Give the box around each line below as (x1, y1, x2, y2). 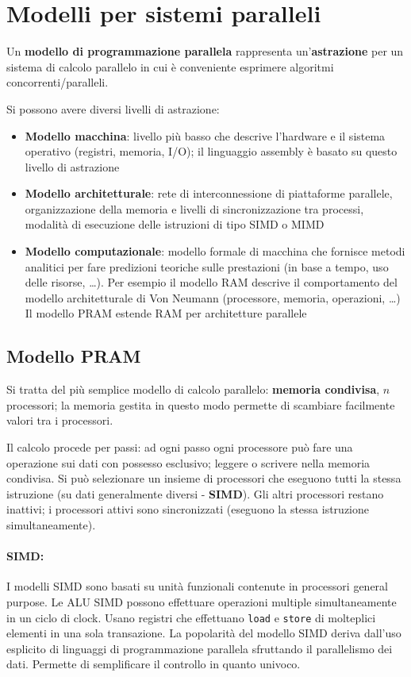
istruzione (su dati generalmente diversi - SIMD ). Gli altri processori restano (6, 485, 384, 502)
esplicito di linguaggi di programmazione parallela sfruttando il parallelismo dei (6, 640, 393, 656)
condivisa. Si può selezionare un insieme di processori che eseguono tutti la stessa (6, 470, 401, 487)
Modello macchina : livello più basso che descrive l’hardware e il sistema (25, 127, 386, 144)
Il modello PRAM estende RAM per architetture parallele (25, 305, 307, 321)
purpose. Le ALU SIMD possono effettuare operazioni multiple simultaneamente (6, 593, 397, 610)
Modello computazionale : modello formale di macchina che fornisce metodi (25, 243, 405, 260)
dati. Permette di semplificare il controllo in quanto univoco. (6, 656, 301, 672)
